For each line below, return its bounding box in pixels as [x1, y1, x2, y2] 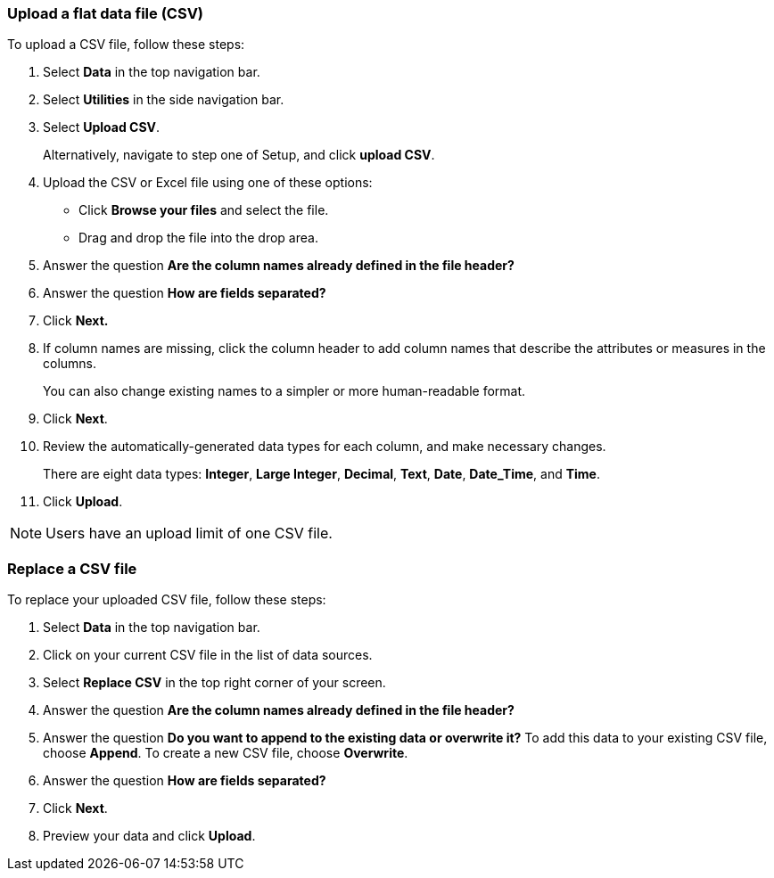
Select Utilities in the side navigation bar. [43, 92, 284, 108]
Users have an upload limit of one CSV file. [45, 524, 333, 543]
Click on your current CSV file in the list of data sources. [43, 647, 373, 663]
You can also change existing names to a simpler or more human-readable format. [43, 383, 526, 399]
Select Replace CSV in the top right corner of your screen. [43, 675, 386, 691]
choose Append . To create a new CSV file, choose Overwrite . [43, 745, 408, 761]
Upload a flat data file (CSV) [7, 4, 204, 22]
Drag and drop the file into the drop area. [78, 230, 318, 246]
